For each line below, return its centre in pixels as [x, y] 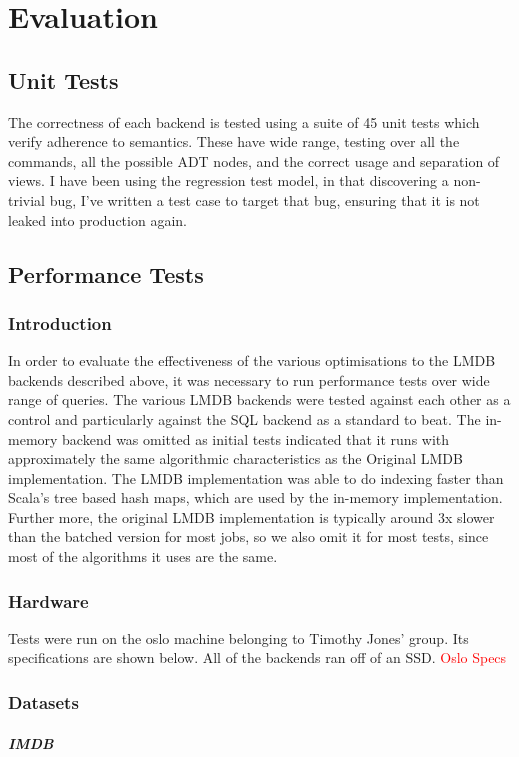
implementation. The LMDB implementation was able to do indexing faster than [256, 477]
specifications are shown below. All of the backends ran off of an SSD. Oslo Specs [257, 657]
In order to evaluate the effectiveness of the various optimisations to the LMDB [252, 360]
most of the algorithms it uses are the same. [143, 556]
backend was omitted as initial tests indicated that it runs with [256, 438]
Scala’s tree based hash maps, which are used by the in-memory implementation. [255, 497]
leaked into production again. [97, 219]
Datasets [43, 702]
